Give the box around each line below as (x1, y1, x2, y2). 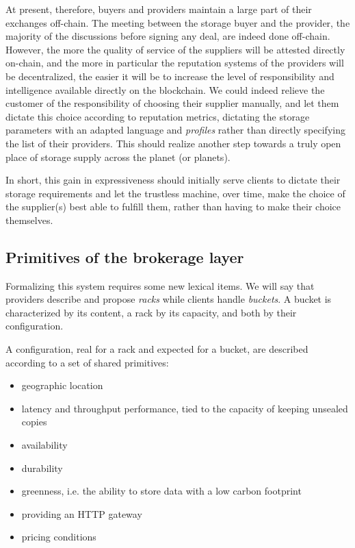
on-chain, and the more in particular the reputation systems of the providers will (5, 55, 344, 70)
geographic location (21, 378, 103, 393)
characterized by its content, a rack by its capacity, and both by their (5, 305, 297, 319)
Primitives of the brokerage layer (5, 246, 244, 267)
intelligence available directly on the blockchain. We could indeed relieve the (5, 82, 325, 97)
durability (21, 460, 63, 475)
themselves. (5, 212, 53, 227)
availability (21, 438, 68, 452)
